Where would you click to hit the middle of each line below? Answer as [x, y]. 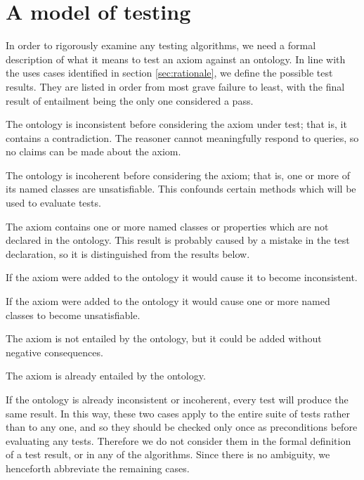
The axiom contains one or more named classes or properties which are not [167, 226]
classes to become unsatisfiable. [73, 314]
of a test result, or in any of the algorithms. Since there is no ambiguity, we [168, 454]
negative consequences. [54, 352]
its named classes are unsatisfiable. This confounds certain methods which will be [181, 189]
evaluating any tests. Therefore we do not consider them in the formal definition [178, 440]
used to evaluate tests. [53, 203]
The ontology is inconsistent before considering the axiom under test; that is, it [176, 124]
